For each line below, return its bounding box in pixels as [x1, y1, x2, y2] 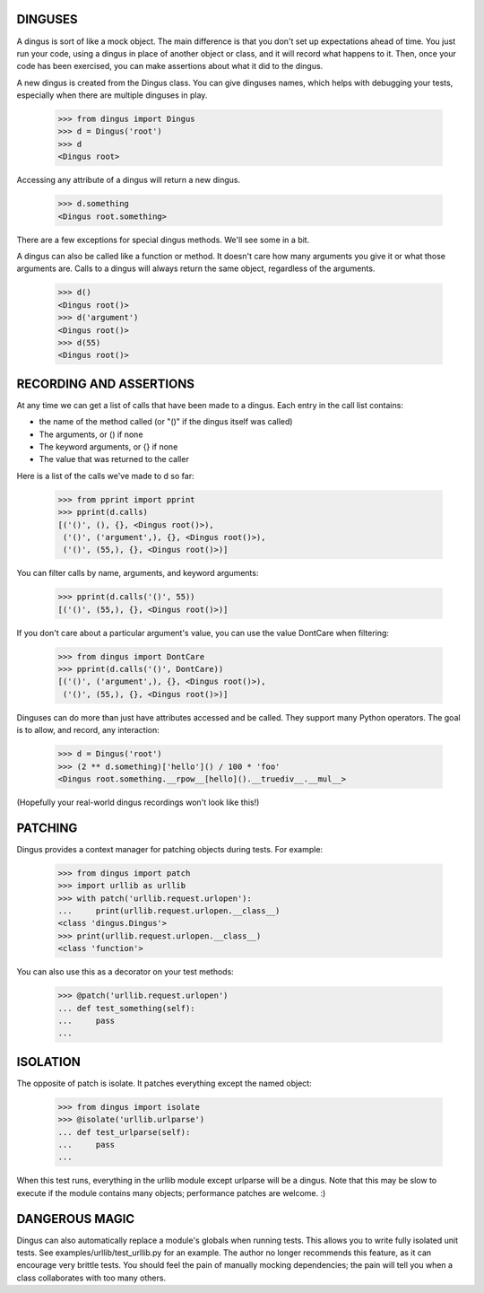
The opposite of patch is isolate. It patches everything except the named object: [16, 1078, 313, 1088]
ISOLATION [16, 1054, 81, 1070]
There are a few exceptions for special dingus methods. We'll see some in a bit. [16, 234, 310, 245]
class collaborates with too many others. [16, 1272, 166, 1283]
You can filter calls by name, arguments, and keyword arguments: [16, 568, 259, 579]
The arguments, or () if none [39, 429, 143, 440]
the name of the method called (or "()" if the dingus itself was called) [39, 416, 293, 427]
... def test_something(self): [57, 1003, 196, 1013]
